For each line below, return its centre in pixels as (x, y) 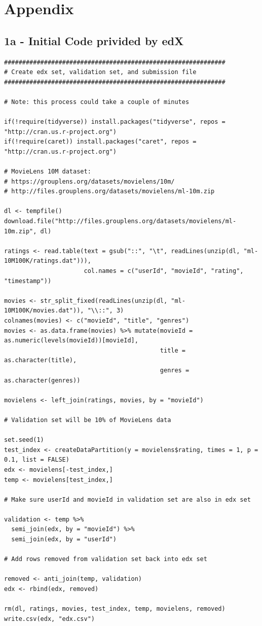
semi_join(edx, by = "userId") (64, 540)
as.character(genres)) (42, 380)
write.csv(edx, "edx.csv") (49, 619)
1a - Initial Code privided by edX (94, 40)
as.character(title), (41, 360)
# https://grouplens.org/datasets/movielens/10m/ (89, 181)
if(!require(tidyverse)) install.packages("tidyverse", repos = (115, 122)
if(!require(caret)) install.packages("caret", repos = (100, 142)
